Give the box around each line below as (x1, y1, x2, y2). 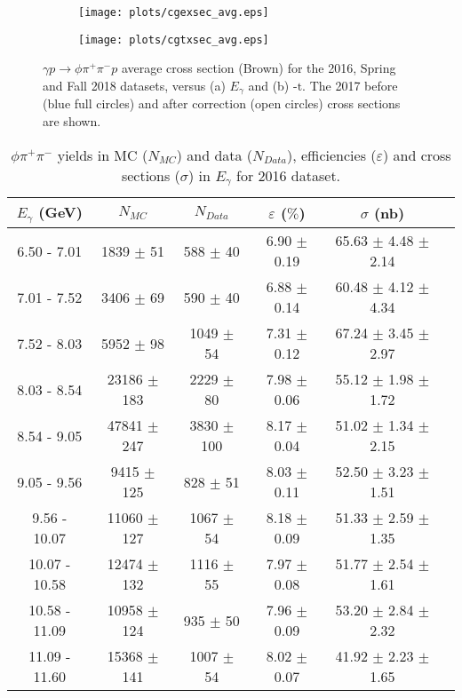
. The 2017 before (302, 75, 398, 94)
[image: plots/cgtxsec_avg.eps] (78, 33, 269, 46)
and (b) (248, 75, 290, 94)
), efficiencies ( (287, 144, 377, 165)
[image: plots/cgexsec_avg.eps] (78, 6, 269, 19)
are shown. (43, 111, 101, 130)
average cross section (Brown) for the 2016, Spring (121, 59, 396, 77)
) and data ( (176, 144, 253, 165)
